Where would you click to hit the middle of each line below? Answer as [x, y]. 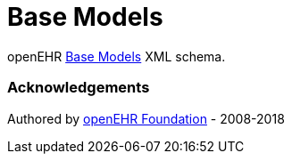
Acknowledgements [79, 88]
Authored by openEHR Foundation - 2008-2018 [146, 118]
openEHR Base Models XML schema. [117, 56]
